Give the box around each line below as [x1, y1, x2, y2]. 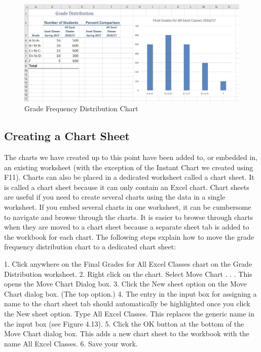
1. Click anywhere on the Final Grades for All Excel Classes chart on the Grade [4, 259, 252, 269]
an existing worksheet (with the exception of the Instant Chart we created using [4, 162, 253, 172]
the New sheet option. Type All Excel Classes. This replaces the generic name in [4, 308, 254, 318]
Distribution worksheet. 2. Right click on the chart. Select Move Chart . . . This [4, 268, 252, 279]
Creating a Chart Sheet [4, 128, 130, 144]
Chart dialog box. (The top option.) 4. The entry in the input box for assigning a [4, 288, 257, 299]
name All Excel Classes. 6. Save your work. [4, 338, 138, 348]
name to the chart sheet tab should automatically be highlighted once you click [4, 298, 250, 309]
